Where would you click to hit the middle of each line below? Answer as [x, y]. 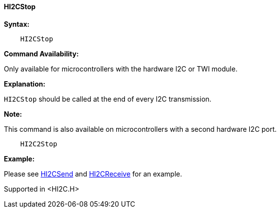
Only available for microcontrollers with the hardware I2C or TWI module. [121, 69]
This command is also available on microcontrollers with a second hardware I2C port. [140, 129]
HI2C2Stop [39, 144]
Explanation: [25, 84]
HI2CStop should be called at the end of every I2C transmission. [108, 99]
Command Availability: [41, 53]
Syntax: [17, 24]
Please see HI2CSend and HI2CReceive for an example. [93, 174]
